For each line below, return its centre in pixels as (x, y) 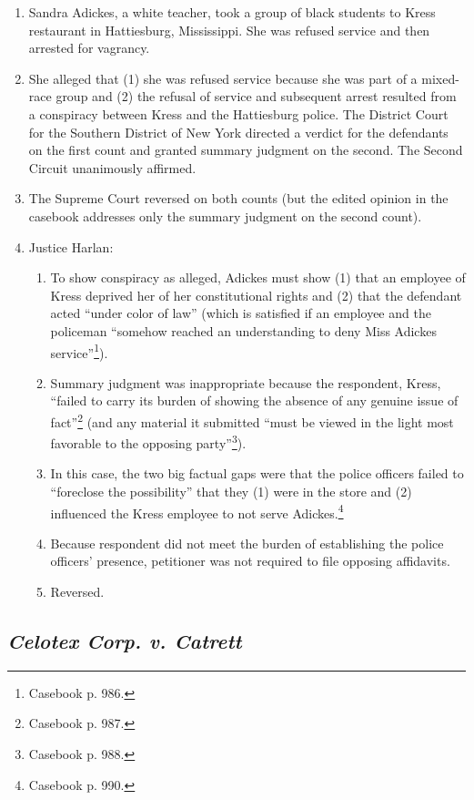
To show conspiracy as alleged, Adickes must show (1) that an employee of (258, 277)
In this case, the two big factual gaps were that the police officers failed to (257, 473)
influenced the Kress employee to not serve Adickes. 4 (197, 511)
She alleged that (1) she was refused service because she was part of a (223, 78)
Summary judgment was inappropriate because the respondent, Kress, (246, 382)
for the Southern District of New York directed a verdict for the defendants (238, 132)
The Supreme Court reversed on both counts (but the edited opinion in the (238, 198)
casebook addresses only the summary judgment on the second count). (225, 215)
